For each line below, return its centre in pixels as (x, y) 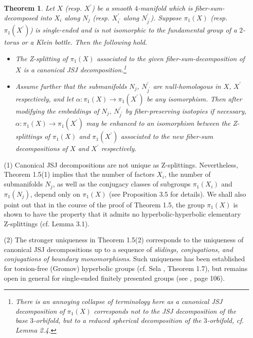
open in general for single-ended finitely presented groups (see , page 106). (114, 278)
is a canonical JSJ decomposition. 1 (75, 69)
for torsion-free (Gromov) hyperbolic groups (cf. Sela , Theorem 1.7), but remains (126, 268)
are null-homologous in (187, 86)
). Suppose (166, 17)
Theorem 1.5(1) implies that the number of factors (79, 174)
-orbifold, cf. (226, 320)
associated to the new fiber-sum (167, 136)
